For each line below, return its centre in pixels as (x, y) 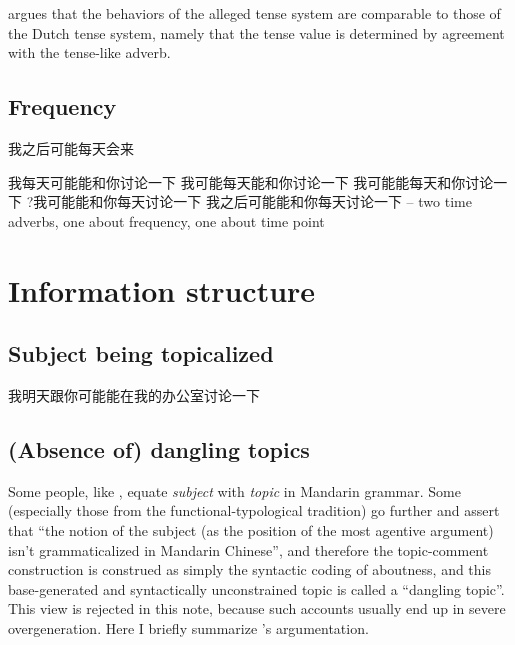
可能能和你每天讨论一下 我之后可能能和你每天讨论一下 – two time (259, 201)
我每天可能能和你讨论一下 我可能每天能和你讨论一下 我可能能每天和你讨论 (251, 181)
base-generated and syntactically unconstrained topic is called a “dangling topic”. (256, 588)
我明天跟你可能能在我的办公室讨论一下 (134, 394)
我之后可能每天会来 (71, 147)
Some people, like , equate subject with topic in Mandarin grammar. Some (234, 490)
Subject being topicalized (141, 353)
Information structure (162, 289)
